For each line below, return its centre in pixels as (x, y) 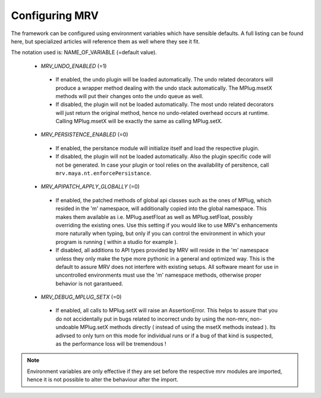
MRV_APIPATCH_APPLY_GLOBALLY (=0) (90, 187)
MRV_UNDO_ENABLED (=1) (74, 66)
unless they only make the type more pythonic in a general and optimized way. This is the (165, 258)
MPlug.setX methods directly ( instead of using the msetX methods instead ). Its (178, 327)
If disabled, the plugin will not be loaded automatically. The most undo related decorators (165, 105)
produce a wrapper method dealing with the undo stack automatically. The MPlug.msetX (164, 88)
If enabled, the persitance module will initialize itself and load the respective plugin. (158, 148)
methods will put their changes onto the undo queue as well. (130, 96)
